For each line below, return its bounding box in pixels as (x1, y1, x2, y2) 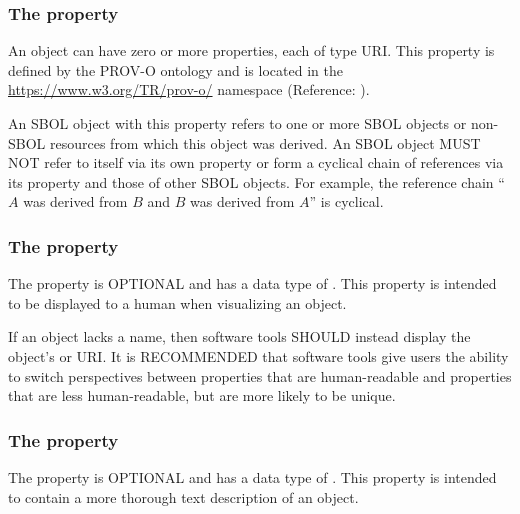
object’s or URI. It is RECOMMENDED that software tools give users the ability (8, 345, 509, 366)
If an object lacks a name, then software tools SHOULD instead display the (8, 326, 471, 347)
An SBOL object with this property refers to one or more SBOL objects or (8, 113, 467, 133)
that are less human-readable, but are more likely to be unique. (8, 385, 396, 406)
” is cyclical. (309, 191, 384, 212)
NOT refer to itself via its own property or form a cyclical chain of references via (8, 152, 504, 173)
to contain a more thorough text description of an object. (8, 486, 359, 507)
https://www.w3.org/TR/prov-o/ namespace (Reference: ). (8, 79, 370, 100)
